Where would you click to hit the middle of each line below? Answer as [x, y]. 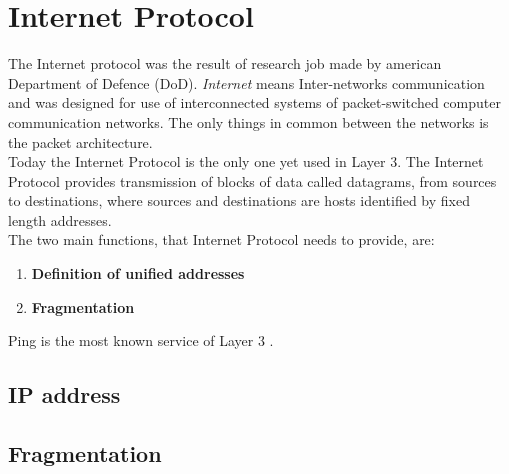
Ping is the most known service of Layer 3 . [141, 340]
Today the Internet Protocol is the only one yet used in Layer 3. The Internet [246, 161]
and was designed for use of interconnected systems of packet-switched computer [254, 102]
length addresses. [60, 219]
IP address [64, 394]
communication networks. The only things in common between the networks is [248, 121]
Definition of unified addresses [138, 273]
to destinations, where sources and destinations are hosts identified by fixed [239, 200]
